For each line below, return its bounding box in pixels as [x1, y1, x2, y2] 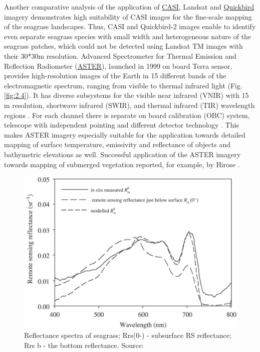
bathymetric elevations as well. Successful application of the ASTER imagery [4, 149, 241, 159]
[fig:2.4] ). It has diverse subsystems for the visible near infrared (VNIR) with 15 [4, 90, 249, 100]
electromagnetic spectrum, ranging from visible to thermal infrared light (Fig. [4, 80, 242, 90]
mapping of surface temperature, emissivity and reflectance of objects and [4, 139, 230, 150]
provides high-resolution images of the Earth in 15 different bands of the [4, 70, 226, 81]
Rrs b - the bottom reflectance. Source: [24, 339, 144, 350]
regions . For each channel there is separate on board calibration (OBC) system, [4, 109, 250, 120]
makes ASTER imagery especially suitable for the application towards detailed [4, 129, 245, 140]
